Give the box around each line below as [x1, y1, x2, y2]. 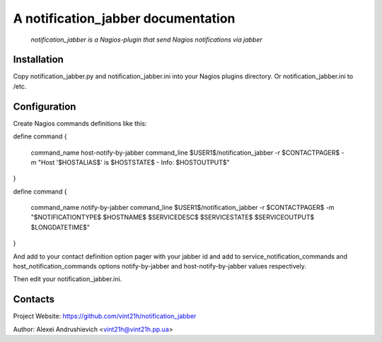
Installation [13, 54, 64, 66]
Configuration [13, 100, 76, 112]
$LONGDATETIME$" [30, 223, 91, 231]
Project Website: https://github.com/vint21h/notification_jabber [13, 312, 197, 321]
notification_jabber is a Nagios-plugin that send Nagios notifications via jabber [30, 35, 263, 44]
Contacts [13, 293, 55, 305]
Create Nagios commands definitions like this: [13, 119, 147, 127]
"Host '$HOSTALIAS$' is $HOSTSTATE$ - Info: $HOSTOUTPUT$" [37, 158, 230, 166]
